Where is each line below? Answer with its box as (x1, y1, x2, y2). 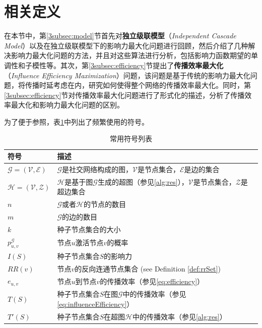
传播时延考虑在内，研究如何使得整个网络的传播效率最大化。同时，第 (25, 80, 251, 90)
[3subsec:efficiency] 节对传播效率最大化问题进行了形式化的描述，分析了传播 (4, 89, 245, 100)
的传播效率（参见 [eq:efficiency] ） (100, 276, 205, 286)
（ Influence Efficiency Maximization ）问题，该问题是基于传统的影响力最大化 (4, 70, 250, 80)
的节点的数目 (83, 199, 126, 209)
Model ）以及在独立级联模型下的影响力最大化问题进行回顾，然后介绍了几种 (4, 40, 248, 50)
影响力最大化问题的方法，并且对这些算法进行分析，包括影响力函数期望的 (11, 50, 251, 61)
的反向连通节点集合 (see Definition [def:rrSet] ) (75, 263, 221, 274)
